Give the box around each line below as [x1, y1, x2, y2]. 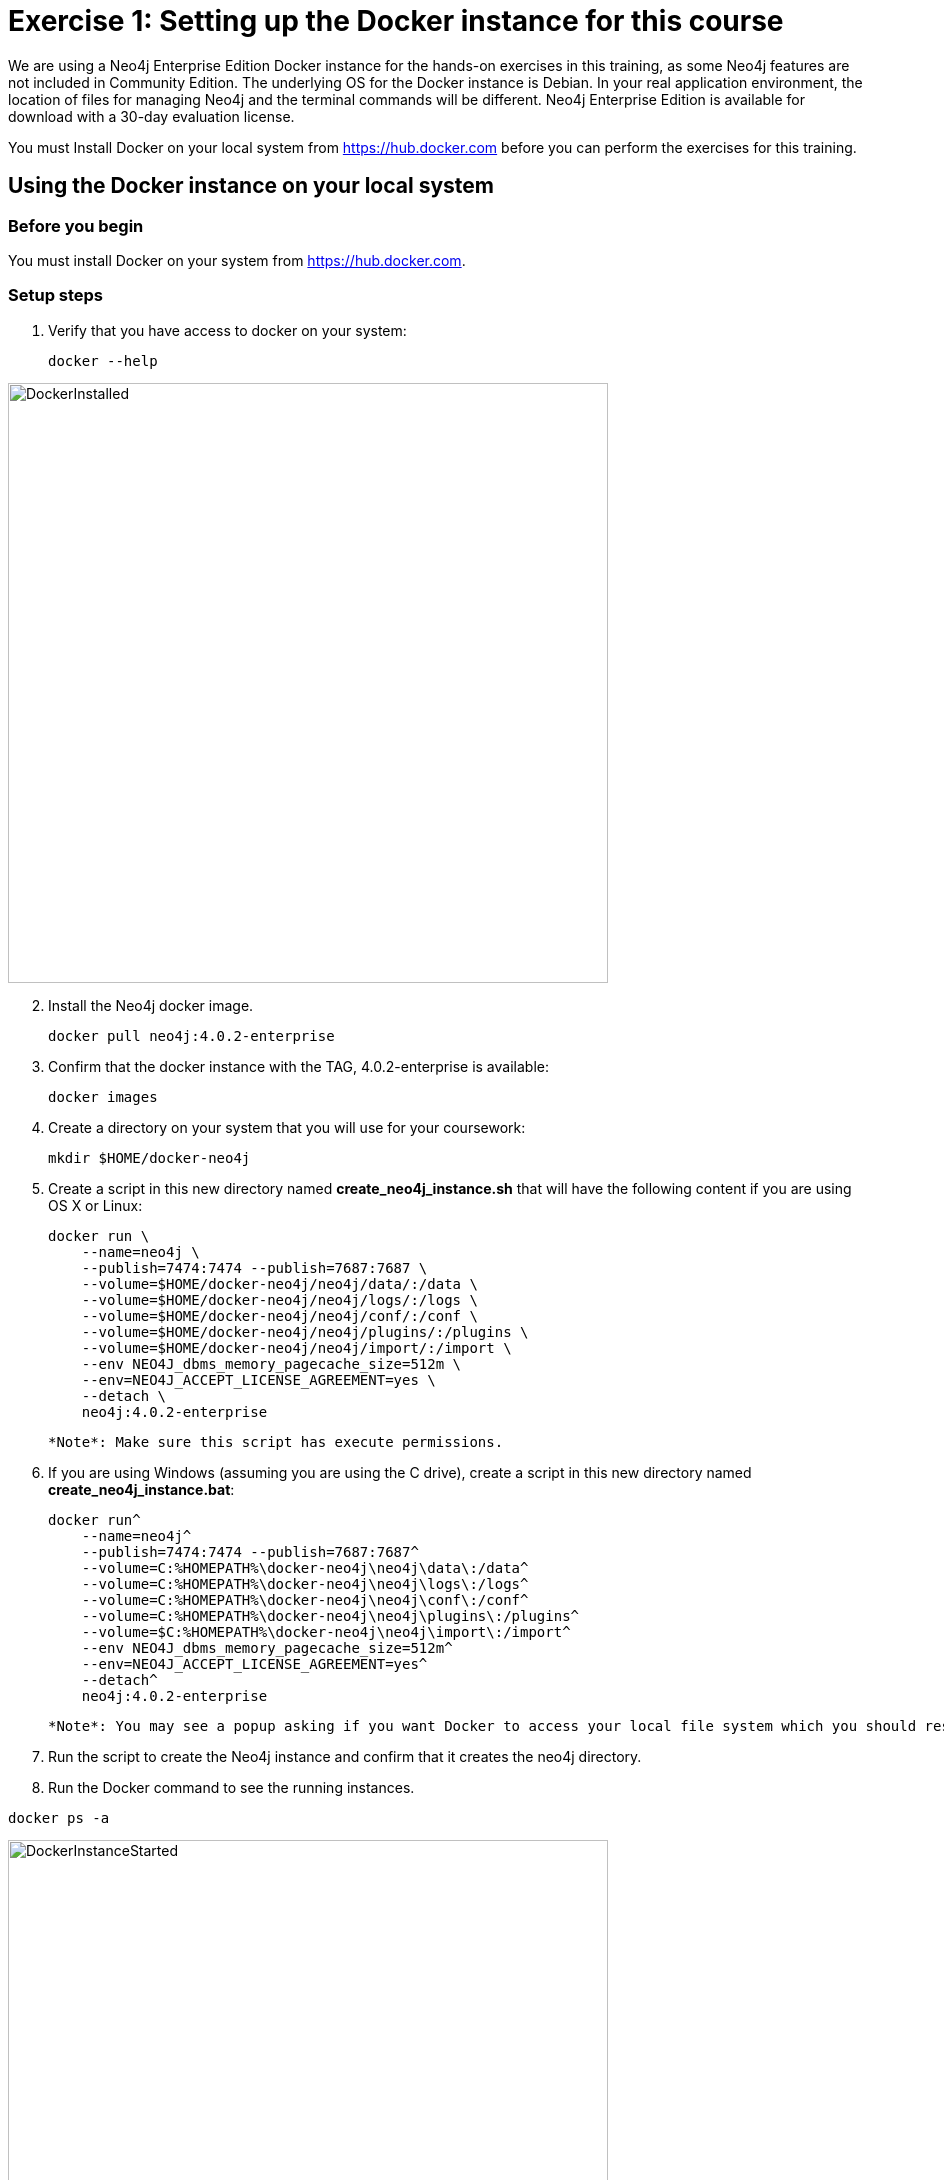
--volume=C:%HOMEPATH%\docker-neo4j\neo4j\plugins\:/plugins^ [81, 1607, 580, 1624]
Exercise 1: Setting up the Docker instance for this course [8, 4, 784, 38]
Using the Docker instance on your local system [8, 173, 494, 199]
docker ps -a [8, 1809, 110, 1826]
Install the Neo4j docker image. [48, 996, 254, 1014]
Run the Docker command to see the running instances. [48, 1778, 415, 1796]
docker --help [48, 352, 158, 369]
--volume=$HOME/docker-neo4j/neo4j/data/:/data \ [81, 1275, 478, 1292]
